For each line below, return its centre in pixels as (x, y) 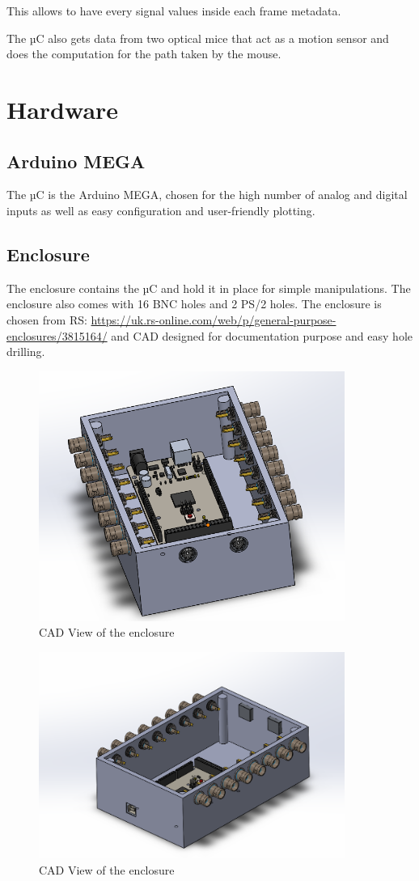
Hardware (63, 109)
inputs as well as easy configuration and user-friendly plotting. (161, 210)
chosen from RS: (47, 319)
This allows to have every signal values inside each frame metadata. (174, 11)
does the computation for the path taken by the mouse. (144, 54)
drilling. (26, 352)
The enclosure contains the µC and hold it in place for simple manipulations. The (209, 288)
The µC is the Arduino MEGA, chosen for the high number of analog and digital (207, 195)
